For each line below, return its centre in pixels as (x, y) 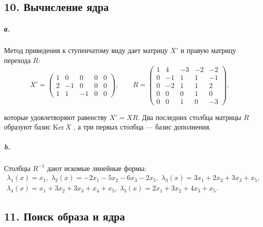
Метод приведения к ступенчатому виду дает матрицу (86, 50)
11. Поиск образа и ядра (64, 216)
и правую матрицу (208, 50)
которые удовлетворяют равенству (56, 117)
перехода (17, 60)
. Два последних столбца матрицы (189, 117)
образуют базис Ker (34, 127)
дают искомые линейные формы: (97, 168)
